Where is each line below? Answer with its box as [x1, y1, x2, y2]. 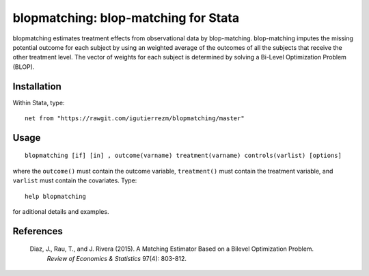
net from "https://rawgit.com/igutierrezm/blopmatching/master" [25, 115, 245, 122]
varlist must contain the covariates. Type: [12, 176, 137, 184]
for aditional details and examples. [12, 207, 109, 215]
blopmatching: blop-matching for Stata [12, 10, 240, 25]
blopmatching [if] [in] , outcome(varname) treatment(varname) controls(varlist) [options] [25, 152, 342, 160]
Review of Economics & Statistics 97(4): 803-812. [46, 254, 187, 262]
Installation [12, 81, 61, 92]
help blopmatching [25, 192, 87, 200]
